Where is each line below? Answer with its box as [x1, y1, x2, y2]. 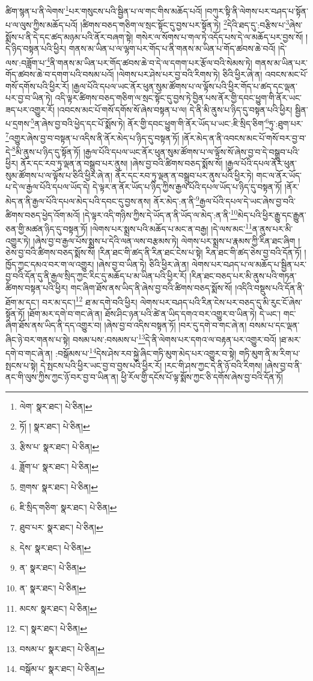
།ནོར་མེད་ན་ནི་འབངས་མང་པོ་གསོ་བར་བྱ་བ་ [181, 131, 306, 144]
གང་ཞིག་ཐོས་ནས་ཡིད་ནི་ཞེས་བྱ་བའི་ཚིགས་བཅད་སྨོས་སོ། [70, 281, 232, 294]
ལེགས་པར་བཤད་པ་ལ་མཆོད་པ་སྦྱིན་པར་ [192, 257, 307, 270]
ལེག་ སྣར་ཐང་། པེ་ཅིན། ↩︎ [19, 399, 93, 412]
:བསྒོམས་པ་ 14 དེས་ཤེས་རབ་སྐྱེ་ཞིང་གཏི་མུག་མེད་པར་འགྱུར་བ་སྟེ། [55, 345, 236, 359]
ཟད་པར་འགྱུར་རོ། [5, 103, 55, 116]
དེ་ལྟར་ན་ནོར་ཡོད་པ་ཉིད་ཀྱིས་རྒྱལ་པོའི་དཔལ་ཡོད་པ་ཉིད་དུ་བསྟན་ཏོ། [93, 180, 282, 193]
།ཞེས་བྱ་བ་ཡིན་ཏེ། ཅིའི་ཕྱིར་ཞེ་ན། [96, 257, 189, 270]
